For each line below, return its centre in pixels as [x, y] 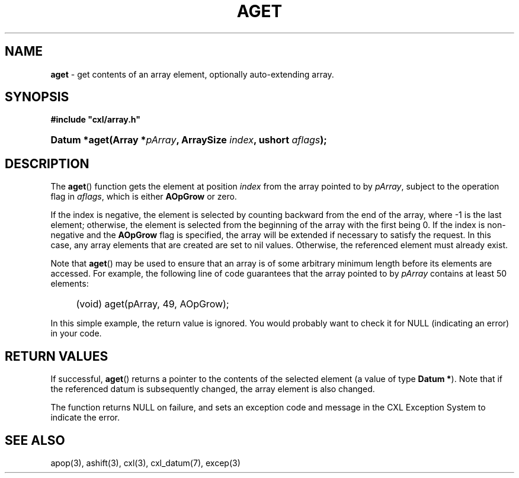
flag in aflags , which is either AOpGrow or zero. [144, 197]
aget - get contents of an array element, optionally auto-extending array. [192, 74]
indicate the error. [85, 418]
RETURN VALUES [57, 356]
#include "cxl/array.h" [96, 120]
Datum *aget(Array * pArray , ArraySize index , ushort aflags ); [189, 140]
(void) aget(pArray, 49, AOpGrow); [153, 304]
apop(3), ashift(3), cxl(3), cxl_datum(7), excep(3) [145, 463]
